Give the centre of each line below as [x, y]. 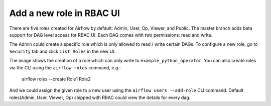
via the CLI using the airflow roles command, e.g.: [65, 67]
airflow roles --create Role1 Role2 [56, 79]
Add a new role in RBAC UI [65, 13]
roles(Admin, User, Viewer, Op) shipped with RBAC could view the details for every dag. [100, 97]
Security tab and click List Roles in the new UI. [62, 51]
